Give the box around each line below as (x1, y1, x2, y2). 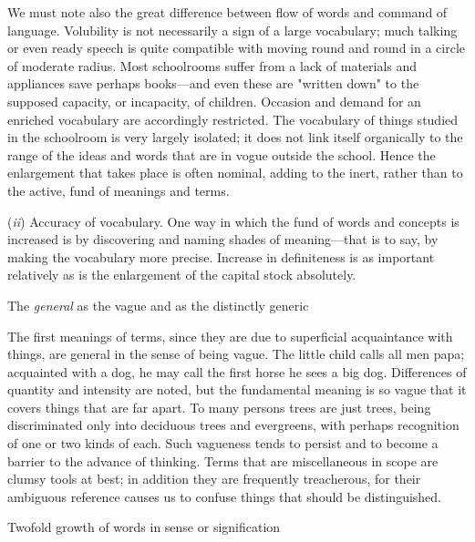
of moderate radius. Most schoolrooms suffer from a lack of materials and (7, 56, 418, 75)
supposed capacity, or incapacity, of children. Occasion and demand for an (7, 91, 421, 110)
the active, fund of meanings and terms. (7, 180, 230, 199)
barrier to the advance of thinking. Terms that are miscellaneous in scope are (7, 451, 439, 470)
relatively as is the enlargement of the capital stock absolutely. (7, 265, 356, 284)
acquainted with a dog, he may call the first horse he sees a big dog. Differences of (7, 362, 467, 381)
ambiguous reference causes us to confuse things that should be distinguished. (7, 486, 441, 506)
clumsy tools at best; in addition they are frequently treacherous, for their (7, 469, 421, 488)
